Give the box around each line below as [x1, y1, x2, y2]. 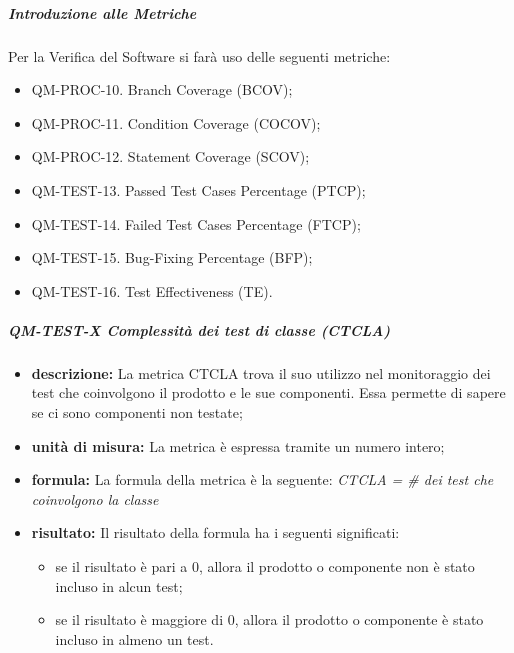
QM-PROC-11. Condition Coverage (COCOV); [31, 112, 321, 133]
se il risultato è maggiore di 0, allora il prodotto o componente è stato [55, 609, 484, 630]
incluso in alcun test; [55, 575, 183, 596]
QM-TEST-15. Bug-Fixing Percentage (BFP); [31, 247, 313, 268]
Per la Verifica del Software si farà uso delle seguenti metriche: [8, 45, 391, 66]
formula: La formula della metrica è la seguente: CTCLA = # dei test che [31, 469, 494, 490]
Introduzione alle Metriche [8, 2, 197, 23]
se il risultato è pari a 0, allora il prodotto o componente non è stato [55, 556, 475, 577]
